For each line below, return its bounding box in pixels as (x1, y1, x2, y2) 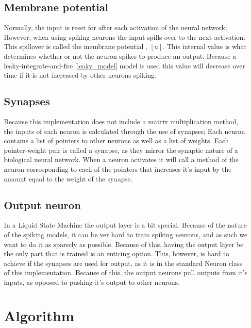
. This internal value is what (163, 41, 247, 51)
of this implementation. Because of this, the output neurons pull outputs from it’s (4, 267, 248, 278)
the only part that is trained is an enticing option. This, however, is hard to (4, 248, 230, 259)
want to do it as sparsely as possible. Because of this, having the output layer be (4, 239, 244, 249)
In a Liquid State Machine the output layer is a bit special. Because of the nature (4, 220, 247, 230)
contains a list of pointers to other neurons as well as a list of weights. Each (4, 135, 229, 146)
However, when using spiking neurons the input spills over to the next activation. (4, 32, 246, 42)
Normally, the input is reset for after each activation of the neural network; (4, 22, 227, 33)
